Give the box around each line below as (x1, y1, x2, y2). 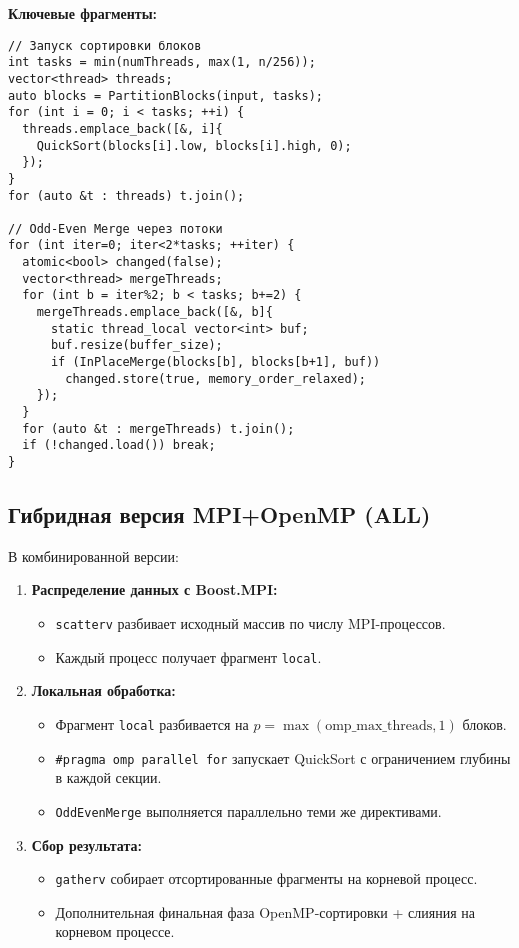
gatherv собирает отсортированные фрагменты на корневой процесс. (55, 868, 478, 889)
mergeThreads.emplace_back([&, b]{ (36, 305, 273, 320)
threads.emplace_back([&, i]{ (22, 121, 223, 136)
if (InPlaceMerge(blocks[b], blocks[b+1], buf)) (50, 355, 381, 370)
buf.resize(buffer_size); (50, 338, 223, 353)
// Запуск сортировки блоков (8, 38, 202, 53)
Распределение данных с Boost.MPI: (31, 579, 278, 600)
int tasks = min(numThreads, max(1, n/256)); (8, 55, 316, 70)
